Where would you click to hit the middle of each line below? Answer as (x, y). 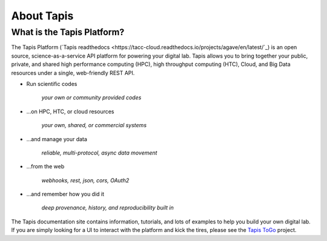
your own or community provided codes (91, 97)
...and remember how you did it (65, 194)
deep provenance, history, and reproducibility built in (107, 208)
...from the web (45, 167)
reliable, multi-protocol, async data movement (99, 153)
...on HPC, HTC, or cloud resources (70, 111)
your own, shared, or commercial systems (94, 125)
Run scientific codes (52, 84)
